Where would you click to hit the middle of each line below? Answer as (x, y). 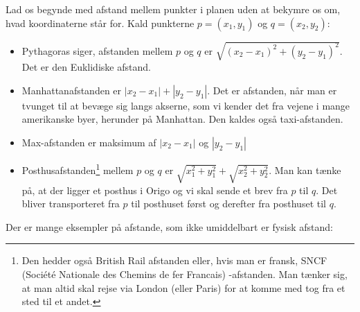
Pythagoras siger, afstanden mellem (97, 50)
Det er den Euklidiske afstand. (86, 67)
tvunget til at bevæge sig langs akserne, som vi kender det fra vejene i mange (186, 105)
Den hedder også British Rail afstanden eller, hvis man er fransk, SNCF (174, 260)
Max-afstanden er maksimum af (89, 142)
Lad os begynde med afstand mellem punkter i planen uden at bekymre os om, (173, 9)
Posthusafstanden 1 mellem (78, 168)
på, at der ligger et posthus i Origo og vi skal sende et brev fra (155, 190)
